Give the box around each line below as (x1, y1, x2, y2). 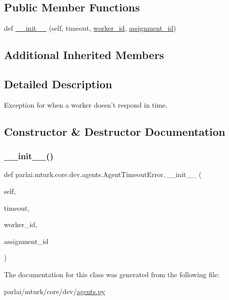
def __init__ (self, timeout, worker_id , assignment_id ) (4, 23, 176, 33)
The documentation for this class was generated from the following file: (4, 269, 220, 279)
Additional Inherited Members (4, 47, 164, 62)
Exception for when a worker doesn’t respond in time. (4, 99, 168, 110)
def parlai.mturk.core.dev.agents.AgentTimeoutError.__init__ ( (4, 169, 202, 180)
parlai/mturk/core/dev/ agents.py (4, 286, 105, 296)
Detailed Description (4, 76, 113, 91)
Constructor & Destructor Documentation (4, 123, 226, 139)
